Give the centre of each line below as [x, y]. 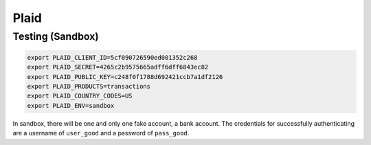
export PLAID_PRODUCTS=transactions [89, 86]
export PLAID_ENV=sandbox [71, 105]
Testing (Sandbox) [56, 36]
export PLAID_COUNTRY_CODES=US [80, 96]
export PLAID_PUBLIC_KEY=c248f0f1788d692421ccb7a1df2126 [125, 77]
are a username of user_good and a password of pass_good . [101, 133]
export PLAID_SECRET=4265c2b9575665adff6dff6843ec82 [118, 67]
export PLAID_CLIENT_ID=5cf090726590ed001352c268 [112, 57]
